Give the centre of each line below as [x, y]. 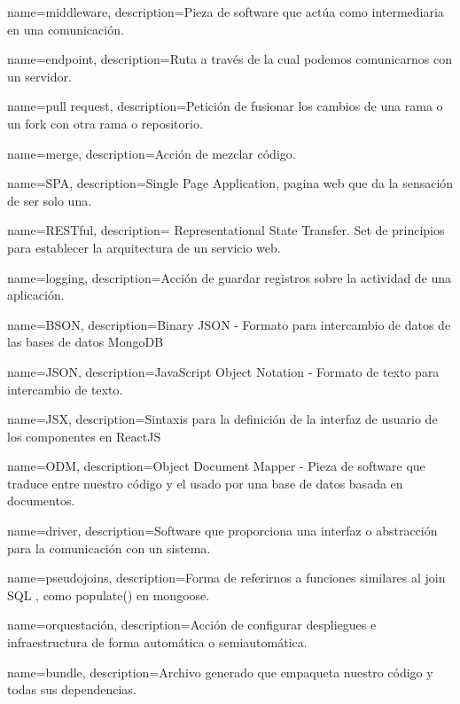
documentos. [41, 501]
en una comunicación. [66, 29]
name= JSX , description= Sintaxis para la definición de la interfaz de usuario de [222, 419]
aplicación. [36, 295]
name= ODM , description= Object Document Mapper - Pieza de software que [216, 466]
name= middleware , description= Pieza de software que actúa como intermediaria [226, 12]
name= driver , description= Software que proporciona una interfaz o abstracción [222, 531]
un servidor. [39, 76]
